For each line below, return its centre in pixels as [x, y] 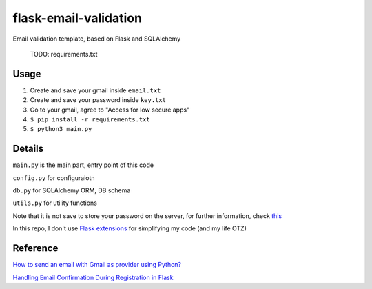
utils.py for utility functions [55, 203]
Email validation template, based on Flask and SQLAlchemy [97, 39]
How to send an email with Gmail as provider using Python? [97, 265]
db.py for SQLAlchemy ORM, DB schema [72, 190]
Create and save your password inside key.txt [98, 100]
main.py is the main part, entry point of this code [83, 165]
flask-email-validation [77, 18]
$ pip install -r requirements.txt [90, 120]
